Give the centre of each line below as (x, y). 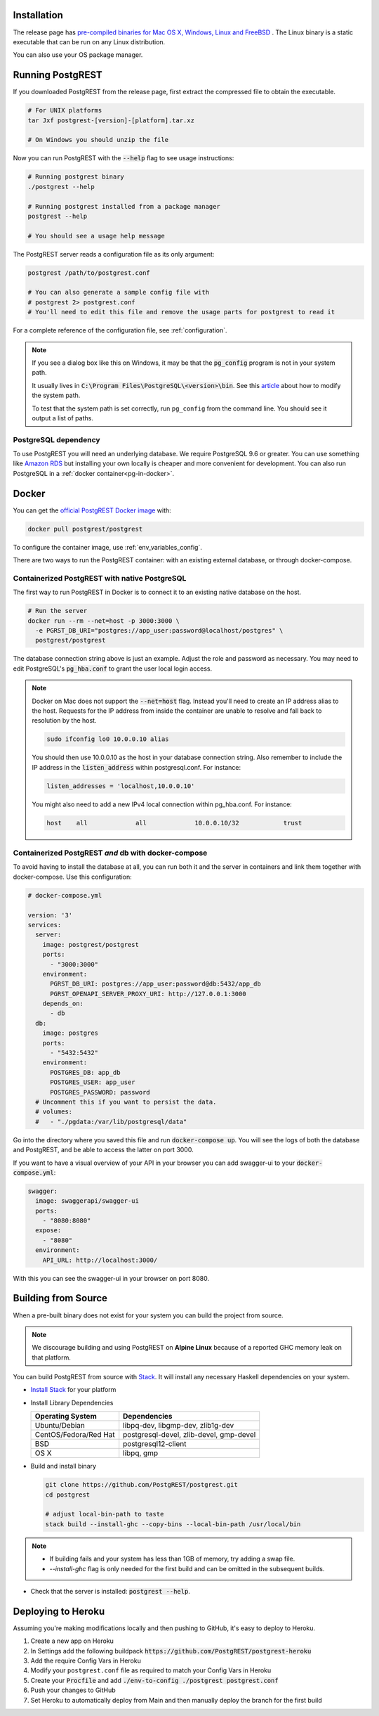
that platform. (52, 1357)
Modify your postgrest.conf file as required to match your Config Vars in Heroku (151, 1670)
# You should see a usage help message (96, 236)
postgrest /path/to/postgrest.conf (89, 273)
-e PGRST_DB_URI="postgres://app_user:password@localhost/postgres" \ (159, 631)
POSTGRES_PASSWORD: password (100, 1092)
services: (45, 925)
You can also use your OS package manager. (78, 55)
